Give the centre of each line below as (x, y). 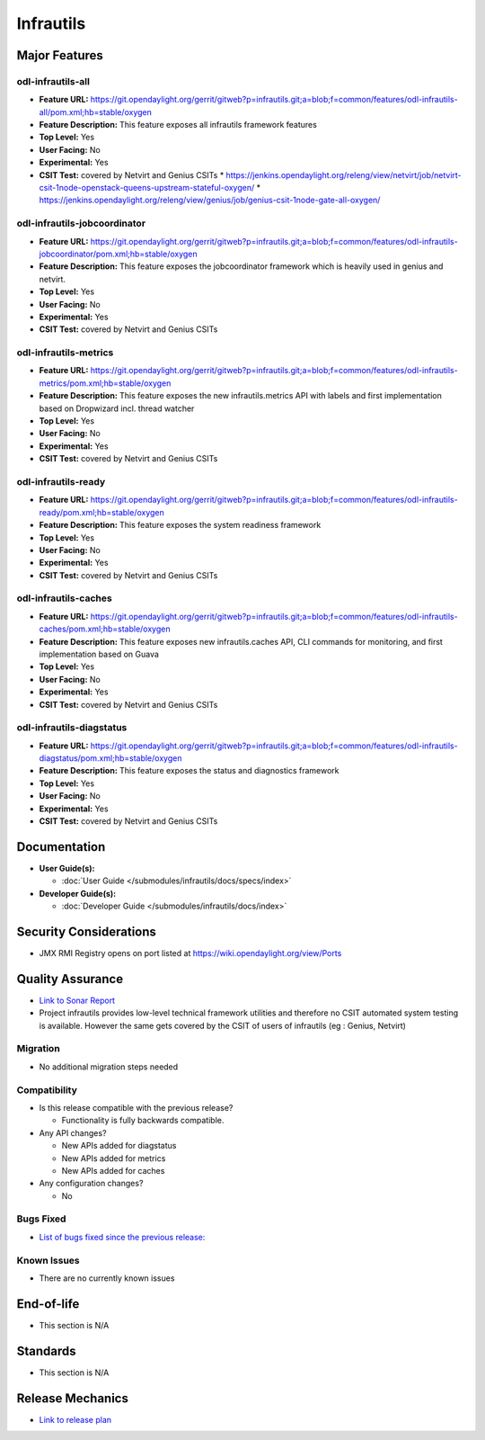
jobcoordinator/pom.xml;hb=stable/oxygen (118, 254)
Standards (46, 1351)
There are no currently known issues (107, 1278)
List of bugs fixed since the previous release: (122, 1237)
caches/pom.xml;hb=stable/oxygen (105, 629)
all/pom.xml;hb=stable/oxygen (95, 112)
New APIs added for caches (113, 1170)
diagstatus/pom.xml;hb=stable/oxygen (110, 758)
